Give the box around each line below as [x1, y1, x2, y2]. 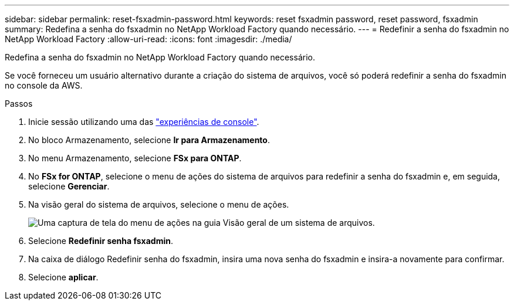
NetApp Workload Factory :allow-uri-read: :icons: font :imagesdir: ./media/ [5, 34, 292, 44]
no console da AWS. [5, 80, 83, 90]
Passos [5, 99, 33, 109]
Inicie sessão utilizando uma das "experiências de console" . [28, 117, 259, 127]
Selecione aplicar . [28, 272, 99, 282]
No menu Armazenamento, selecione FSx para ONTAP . [28, 153, 242, 163]
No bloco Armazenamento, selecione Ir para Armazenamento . [28, 135, 270, 145]
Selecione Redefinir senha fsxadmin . [28, 236, 173, 246]
